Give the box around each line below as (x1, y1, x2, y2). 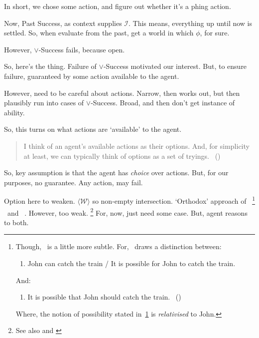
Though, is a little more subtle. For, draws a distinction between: (15, 241, 222, 252)
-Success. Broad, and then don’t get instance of (91, 97, 235, 108)
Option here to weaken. (4, 195, 75, 206)
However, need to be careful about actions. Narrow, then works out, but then (4, 87, 240, 98)
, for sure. (200, 27, 230, 38)
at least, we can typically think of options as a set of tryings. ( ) (23, 150, 221, 161)
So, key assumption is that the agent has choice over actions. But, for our (4, 167, 229, 178)
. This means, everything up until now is (129, 17, 253, 28)
